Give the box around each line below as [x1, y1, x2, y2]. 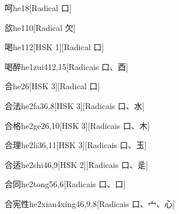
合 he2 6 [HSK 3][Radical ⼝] [5, 80, 100, 92]
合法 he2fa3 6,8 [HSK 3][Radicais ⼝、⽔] [5, 99, 145, 111]
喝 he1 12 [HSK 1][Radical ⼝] [5, 41, 104, 53]
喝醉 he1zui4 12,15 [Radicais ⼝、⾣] [5, 60, 128, 72]
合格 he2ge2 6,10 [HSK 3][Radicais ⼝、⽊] [5, 119, 150, 131]
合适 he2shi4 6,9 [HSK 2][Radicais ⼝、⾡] [5, 158, 148, 170]
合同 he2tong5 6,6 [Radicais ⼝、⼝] [5, 178, 126, 190]
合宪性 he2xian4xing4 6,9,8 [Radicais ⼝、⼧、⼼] [5, 197, 175, 209]
